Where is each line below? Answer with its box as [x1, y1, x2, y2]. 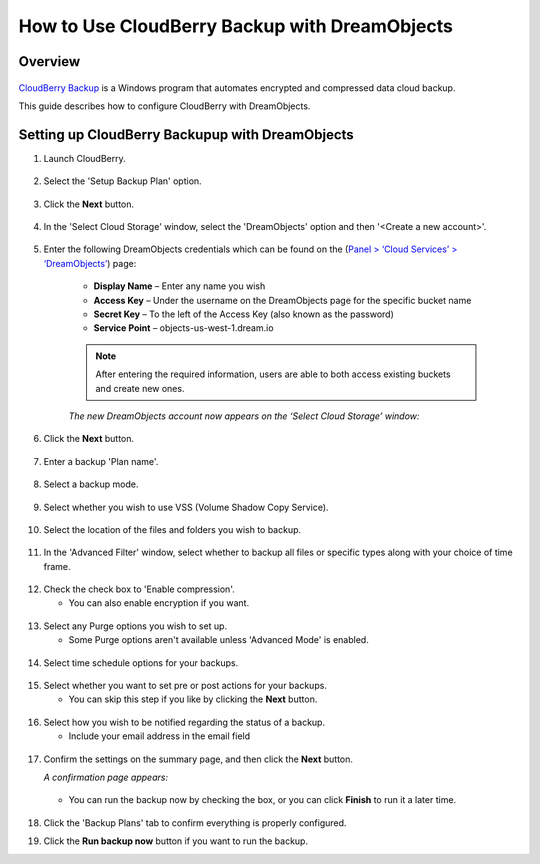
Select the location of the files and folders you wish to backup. [43, 523, 302, 535]
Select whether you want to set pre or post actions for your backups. [43, 680, 327, 692]
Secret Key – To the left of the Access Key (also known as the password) [93, 308, 395, 320]
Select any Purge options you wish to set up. [43, 620, 228, 632]
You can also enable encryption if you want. [68, 597, 250, 609]
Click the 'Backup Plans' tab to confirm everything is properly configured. [43, 816, 347, 829]
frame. [43, 560, 71, 572]
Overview [18, 53, 81, 70]
